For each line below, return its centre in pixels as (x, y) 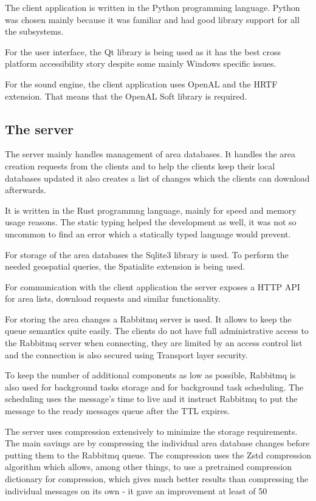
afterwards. (26, 190)
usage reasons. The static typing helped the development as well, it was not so (151, 222)
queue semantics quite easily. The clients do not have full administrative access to (157, 331)
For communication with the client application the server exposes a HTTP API (153, 286)
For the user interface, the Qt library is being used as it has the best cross (143, 51)
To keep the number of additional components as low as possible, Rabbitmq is (150, 375)
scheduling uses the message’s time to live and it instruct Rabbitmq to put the (151, 399)
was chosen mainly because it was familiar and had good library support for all (152, 19)
